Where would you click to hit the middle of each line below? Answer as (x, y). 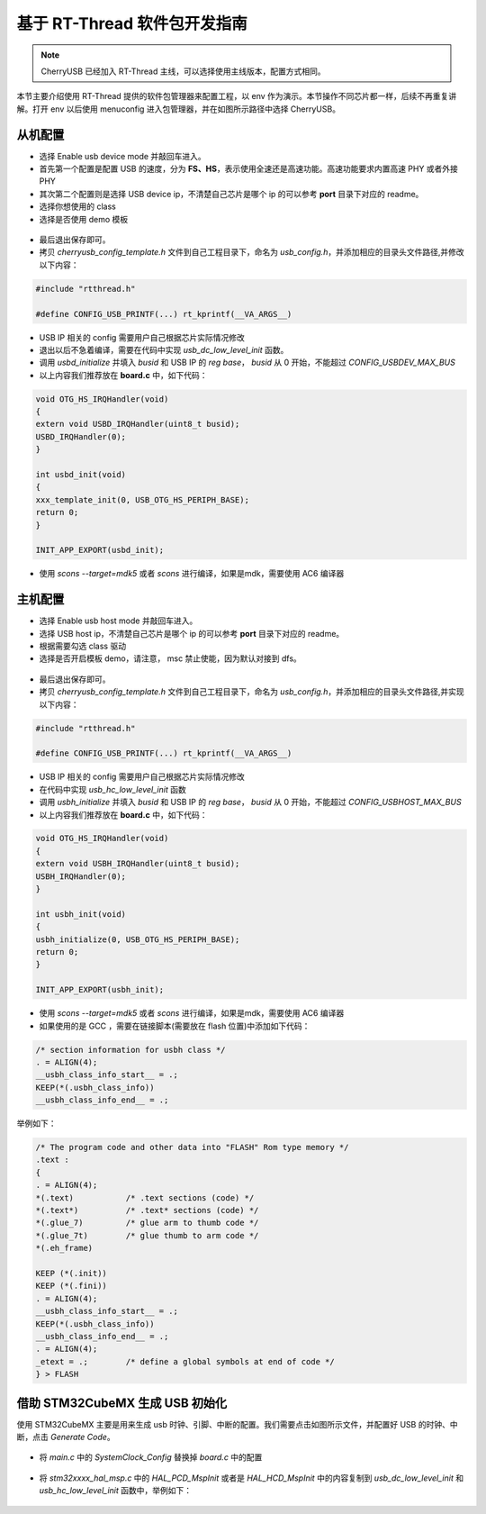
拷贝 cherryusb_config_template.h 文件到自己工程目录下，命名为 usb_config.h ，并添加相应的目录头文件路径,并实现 (252, 692)
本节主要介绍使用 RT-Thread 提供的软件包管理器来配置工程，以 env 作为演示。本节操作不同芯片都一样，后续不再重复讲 (237, 96)
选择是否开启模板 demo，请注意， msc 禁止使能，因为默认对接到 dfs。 (170, 658)
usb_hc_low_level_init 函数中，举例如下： (116, 1491)
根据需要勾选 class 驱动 (82, 646)
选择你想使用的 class (77, 206)
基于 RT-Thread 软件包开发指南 (132, 23)
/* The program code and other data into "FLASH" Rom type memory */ (192, 1147)
